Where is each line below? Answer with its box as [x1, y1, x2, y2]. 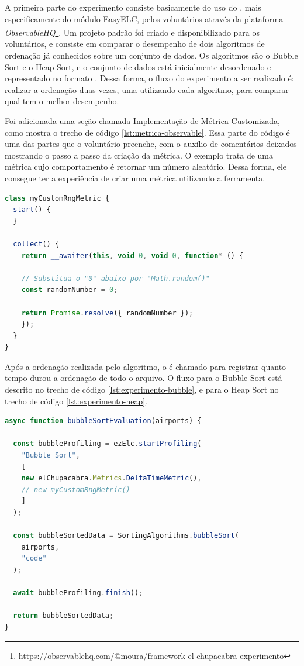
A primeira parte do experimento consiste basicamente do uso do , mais [5, 1, 261, 13]
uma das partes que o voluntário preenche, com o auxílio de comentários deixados [5, 138, 297, 150]
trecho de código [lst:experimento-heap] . [5, 394, 148, 407]
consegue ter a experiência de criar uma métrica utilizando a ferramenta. [5, 171, 265, 184]
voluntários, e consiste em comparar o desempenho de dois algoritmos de [5, 37, 265, 50]
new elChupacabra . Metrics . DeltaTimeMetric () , [21, 474, 202, 483]
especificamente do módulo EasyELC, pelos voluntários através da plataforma [5, 12, 284, 25]
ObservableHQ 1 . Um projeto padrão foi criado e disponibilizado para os [5, 25, 260, 38]
